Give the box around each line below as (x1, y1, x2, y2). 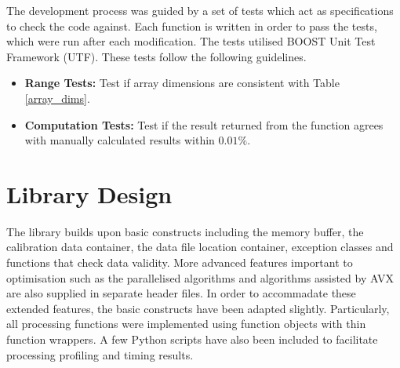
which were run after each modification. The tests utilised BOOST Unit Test (6, 33, 376, 49)
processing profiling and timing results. (6, 346, 194, 363)
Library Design (6, 177, 173, 210)
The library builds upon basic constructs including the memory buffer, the (6, 223, 364, 239)
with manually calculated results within (24, 132, 215, 148)
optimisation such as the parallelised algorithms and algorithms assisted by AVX (6, 269, 394, 286)
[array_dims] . (24, 89, 90, 106)
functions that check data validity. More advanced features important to (6, 254, 353, 271)
